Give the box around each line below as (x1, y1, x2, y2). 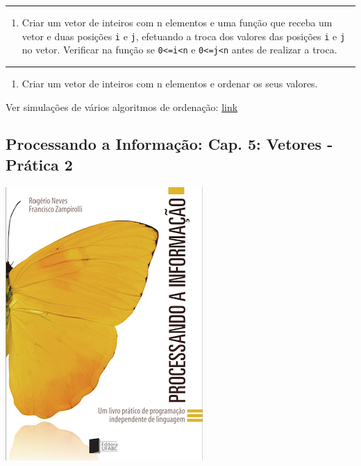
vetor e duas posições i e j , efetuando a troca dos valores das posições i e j (22, 28, 346, 43)
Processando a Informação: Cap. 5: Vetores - (6, 133, 333, 155)
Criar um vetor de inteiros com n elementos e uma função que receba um (22, 15, 333, 29)
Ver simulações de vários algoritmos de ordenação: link (6, 99, 238, 114)
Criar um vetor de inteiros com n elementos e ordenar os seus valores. (22, 76, 318, 90)
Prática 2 (6, 153, 73, 175)
